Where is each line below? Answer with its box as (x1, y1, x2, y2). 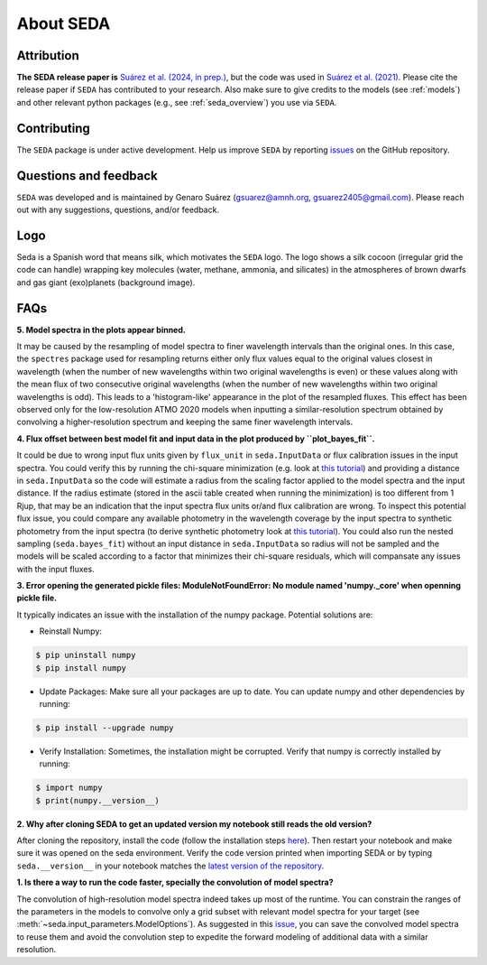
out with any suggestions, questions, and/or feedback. (16, 204, 220, 216)
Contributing (16, 120, 90, 135)
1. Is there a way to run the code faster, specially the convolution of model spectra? (16, 877, 334, 888)
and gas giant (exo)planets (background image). (16, 276, 196, 288)
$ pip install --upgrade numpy (35, 722, 175, 733)
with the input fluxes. (16, 563, 95, 574)
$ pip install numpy (35, 663, 126, 673)
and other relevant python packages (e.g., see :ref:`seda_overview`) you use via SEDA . (16, 97, 337, 107)
